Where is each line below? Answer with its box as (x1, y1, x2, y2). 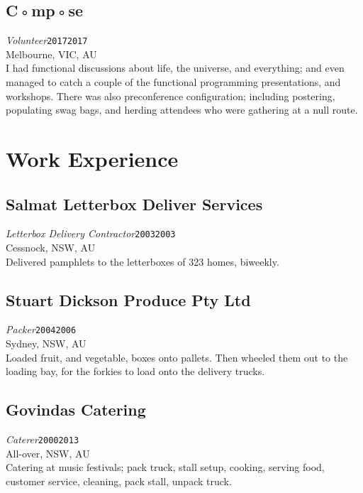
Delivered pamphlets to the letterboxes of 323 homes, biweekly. (6, 254, 279, 269)
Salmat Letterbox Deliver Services (6, 193, 263, 215)
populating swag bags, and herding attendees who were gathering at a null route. (6, 102, 358, 117)
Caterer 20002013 (6, 432, 79, 447)
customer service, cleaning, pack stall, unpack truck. (6, 473, 232, 488)
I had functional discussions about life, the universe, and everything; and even (6, 60, 345, 75)
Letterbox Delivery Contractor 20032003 (6, 226, 176, 241)
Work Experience (6, 144, 179, 173)
